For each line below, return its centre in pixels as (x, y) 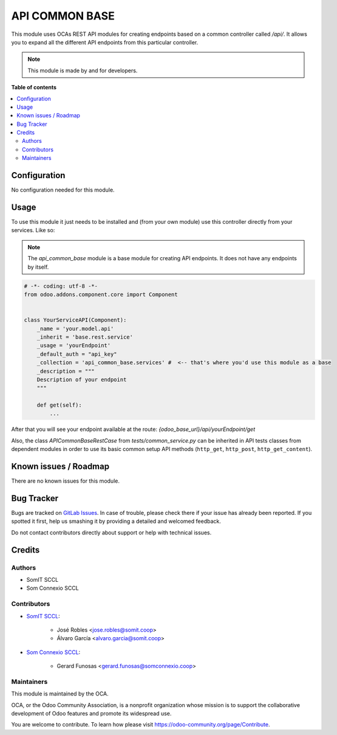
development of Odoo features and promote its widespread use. (91, 713)
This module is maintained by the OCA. (60, 694)
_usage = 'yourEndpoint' (74, 346)
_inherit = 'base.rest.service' (85, 337)
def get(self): (59, 405)
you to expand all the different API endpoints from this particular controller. (105, 42)
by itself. (38, 267)
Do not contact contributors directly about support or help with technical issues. (111, 533)
